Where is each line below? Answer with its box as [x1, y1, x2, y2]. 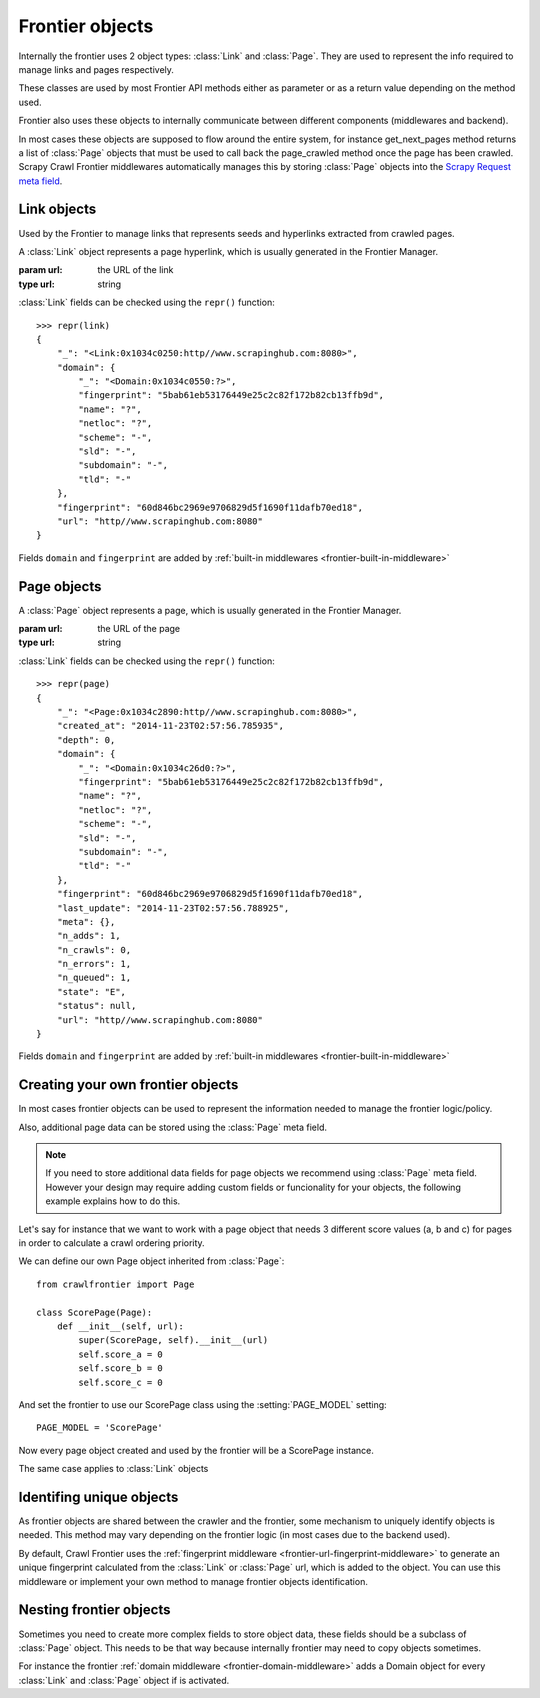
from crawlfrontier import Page [36, 1278, 195, 1290]
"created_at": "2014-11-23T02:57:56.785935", [56, 720, 285, 732]
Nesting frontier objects [18, 1601, 171, 1619]
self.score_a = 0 [78, 1348, 164, 1360]
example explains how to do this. [45, 1195, 181, 1207]
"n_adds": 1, [56, 930, 121, 942]
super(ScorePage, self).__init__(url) [78, 1335, 269, 1346]
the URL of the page [97, 623, 181, 635]
